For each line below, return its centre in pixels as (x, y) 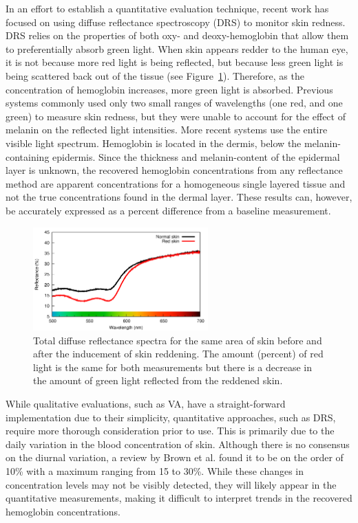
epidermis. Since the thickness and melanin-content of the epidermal (196, 156)
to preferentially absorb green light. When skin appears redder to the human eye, (177, 48)
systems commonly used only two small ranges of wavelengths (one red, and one (174, 103)
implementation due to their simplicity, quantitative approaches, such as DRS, (171, 417)
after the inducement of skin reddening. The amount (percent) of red (178, 354)
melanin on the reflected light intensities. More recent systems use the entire (167, 130)
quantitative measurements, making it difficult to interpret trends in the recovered (179, 498)
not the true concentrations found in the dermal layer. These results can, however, (179, 197)
